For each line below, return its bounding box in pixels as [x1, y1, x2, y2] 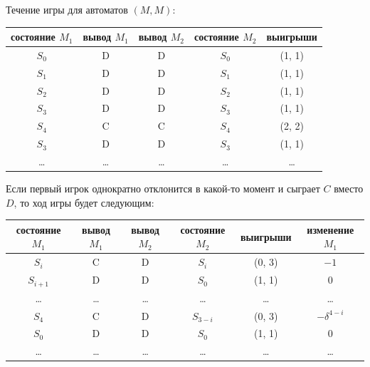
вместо [334, 181, 364, 196]
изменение [307, 222, 354, 237]
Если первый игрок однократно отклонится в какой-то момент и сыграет [6, 181, 320, 196]
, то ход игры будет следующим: [14, 195, 154, 210]
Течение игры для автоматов [6, 2, 128, 16]
